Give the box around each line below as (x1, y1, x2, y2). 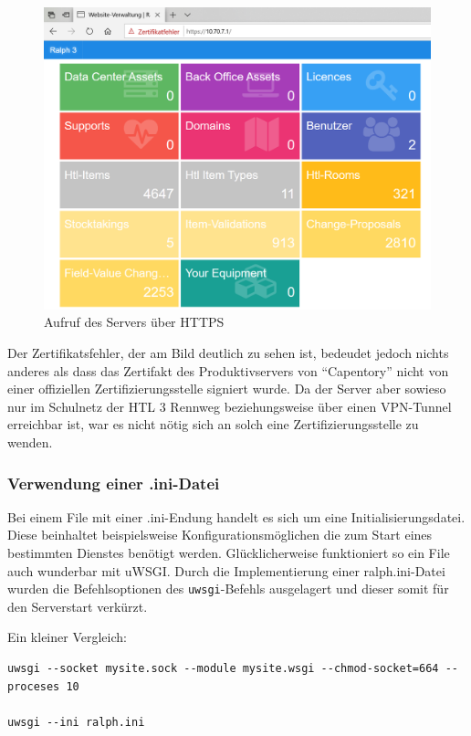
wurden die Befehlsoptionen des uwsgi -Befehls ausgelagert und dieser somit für (7, 579, 449, 598)
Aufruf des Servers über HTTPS (44, 312, 225, 331)
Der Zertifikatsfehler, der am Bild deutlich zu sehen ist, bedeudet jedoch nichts (7, 343, 449, 363)
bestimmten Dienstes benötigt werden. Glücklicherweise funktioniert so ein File (7, 542, 450, 562)
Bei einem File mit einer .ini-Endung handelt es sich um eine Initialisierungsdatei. (7, 507, 466, 526)
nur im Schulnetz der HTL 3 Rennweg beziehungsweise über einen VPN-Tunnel (7, 396, 452, 415)
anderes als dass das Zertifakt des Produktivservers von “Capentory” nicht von (7, 361, 449, 380)
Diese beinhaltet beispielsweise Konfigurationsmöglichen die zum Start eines (7, 525, 433, 544)
